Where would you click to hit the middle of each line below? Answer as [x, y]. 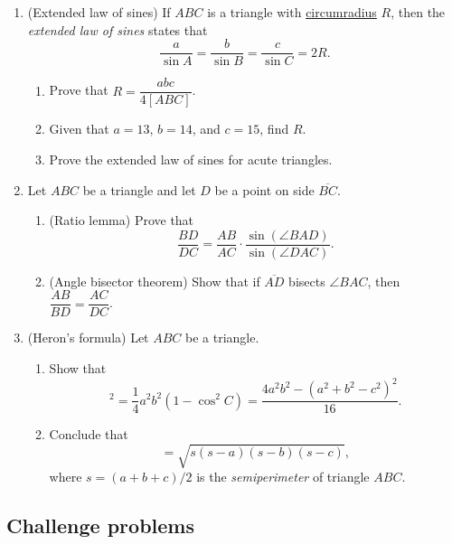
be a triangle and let [139, 189]
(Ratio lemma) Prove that [122, 220]
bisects [307, 281]
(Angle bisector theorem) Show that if [155, 281]
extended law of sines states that [118, 29]
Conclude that [89, 434]
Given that [79, 129]
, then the [418, 12]
